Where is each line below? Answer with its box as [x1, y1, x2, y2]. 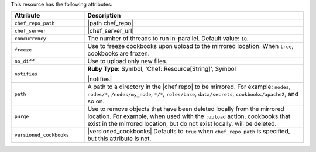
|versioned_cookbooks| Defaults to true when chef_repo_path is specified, [87, 127, 290, 136]
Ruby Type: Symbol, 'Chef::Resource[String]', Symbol [87, 65, 236, 73]
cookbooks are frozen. [87, 50, 150, 58]
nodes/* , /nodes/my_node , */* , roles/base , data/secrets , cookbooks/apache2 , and [87, 90, 298, 98]
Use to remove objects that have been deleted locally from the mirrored [87, 105, 284, 113]
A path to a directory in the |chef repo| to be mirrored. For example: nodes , [87, 82, 291, 91]
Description [87, 12, 121, 20]
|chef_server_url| [87, 27, 135, 35]
